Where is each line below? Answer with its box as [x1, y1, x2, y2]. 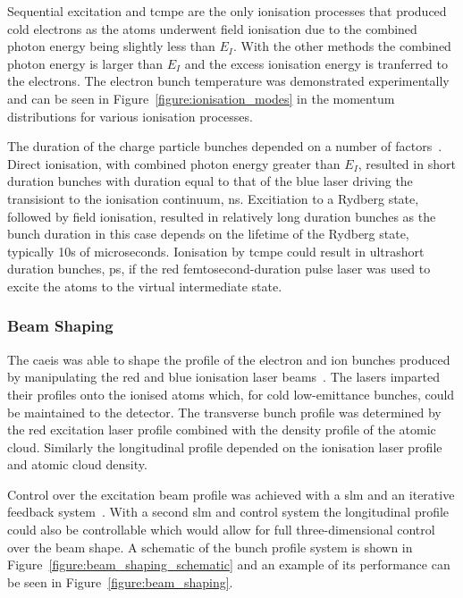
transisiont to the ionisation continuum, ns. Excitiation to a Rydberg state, [7, 189, 419, 207]
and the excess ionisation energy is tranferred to [184, 54, 448, 72]
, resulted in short [358, 154, 456, 173]
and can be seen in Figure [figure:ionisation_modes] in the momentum [7, 88, 395, 107]
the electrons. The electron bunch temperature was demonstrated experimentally [7, 72, 450, 90]
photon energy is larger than [7, 54, 164, 72]
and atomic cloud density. [7, 455, 147, 474]
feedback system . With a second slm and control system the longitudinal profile [7, 502, 450, 521]
